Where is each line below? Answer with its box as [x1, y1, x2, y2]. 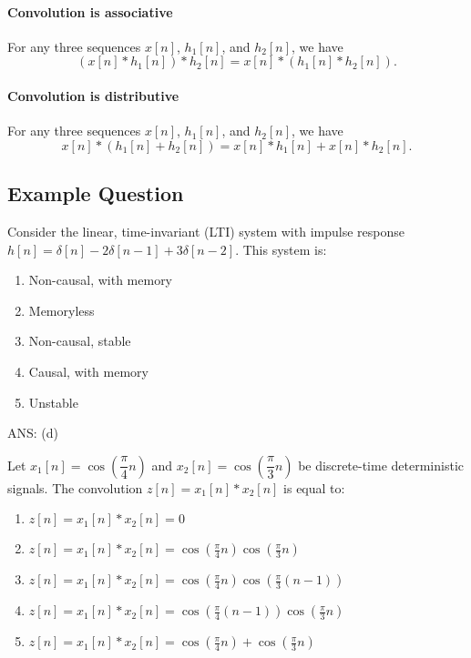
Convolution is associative [7, 2, 173, 21]
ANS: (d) [7, 423, 59, 442]
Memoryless [28, 300, 95, 319]
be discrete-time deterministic [298, 455, 464, 474]
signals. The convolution [7, 478, 143, 497]
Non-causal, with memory [28, 270, 173, 289]
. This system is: [235, 239, 327, 258]
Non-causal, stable [28, 331, 131, 350]
